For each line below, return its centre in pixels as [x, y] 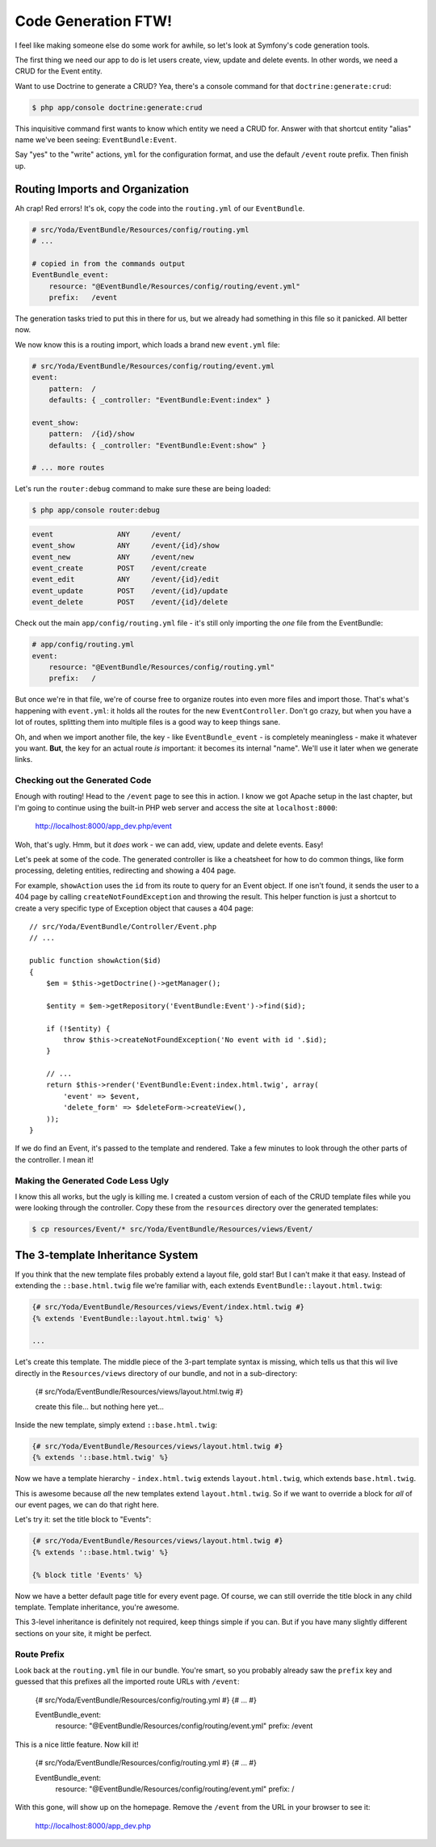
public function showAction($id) [95, 961]
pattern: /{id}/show [92, 434]
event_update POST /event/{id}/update [130, 591]
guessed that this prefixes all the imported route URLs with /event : [127, 1681]
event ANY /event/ [107, 534]
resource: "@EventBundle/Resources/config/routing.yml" [162, 667]
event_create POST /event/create [119, 568]
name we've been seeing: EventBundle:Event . [96, 140]
